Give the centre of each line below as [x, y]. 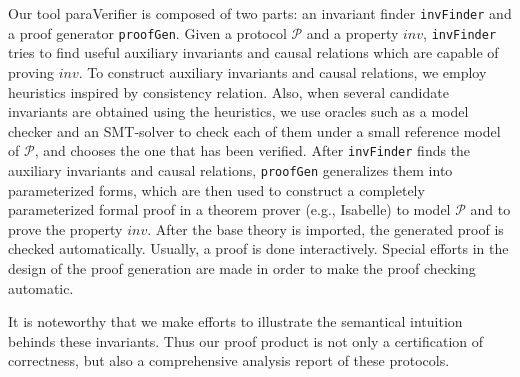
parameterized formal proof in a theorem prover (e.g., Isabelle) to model [229, 209]
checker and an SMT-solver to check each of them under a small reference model [254, 130]
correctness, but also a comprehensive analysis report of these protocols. [229, 360]
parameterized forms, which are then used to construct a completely [216, 189]
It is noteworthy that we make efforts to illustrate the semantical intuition [235, 321]
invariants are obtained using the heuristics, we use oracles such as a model [238, 111]
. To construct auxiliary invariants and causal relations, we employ [282, 71]
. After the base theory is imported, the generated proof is [325, 228]
